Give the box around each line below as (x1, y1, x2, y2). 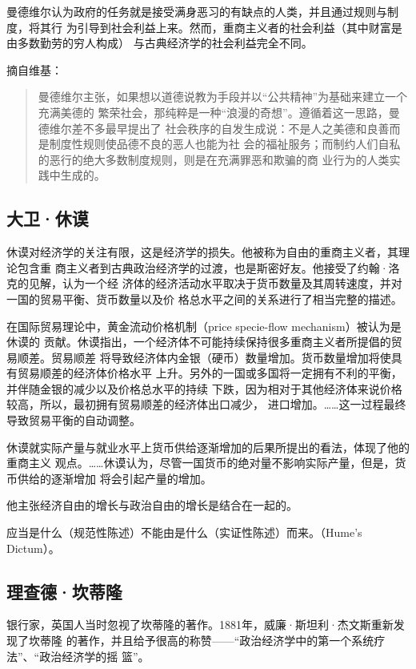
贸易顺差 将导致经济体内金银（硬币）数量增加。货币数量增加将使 (50, 349, 391, 365)
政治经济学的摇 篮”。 (39, 647, 150, 664)
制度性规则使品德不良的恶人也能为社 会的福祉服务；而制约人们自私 (49, 135, 401, 152)
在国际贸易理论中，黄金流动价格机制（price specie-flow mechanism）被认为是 (6, 317, 402, 334)
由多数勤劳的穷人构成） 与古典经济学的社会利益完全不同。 (6, 34, 313, 51)
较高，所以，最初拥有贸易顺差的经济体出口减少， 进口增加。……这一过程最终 (6, 396, 406, 413)
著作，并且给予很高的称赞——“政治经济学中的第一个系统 (77, 632, 374, 649)
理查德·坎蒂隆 (6, 578, 122, 603)
